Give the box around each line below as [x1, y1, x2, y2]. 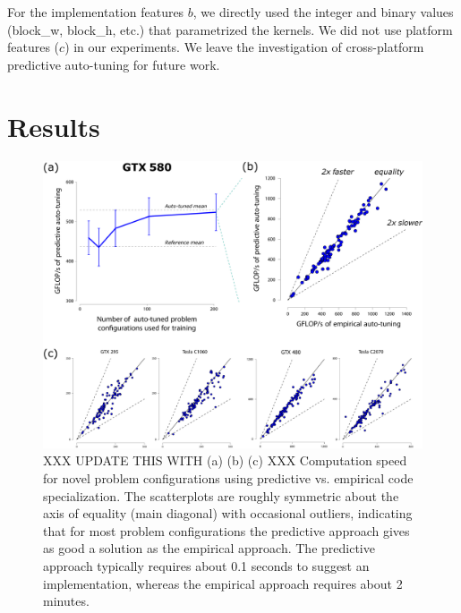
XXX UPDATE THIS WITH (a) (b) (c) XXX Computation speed [43, 451, 407, 470]
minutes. [43, 592, 90, 610]
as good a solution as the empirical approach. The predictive [43, 539, 375, 558]
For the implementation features [7, 3, 184, 21]
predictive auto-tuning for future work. [7, 55, 220, 73]
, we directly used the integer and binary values [192, 3, 454, 21]
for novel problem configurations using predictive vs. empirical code [43, 469, 414, 487]
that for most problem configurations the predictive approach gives [43, 521, 410, 540]
